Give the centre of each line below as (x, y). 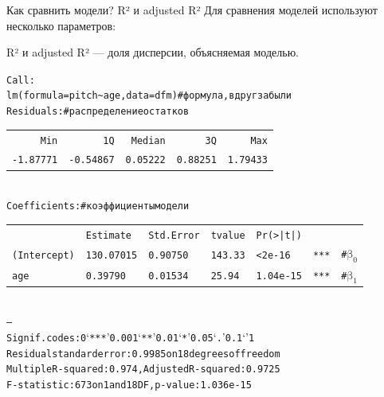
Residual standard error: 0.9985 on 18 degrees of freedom (143, 354)
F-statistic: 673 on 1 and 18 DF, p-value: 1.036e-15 (129, 385)
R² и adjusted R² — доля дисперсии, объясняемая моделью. (153, 52)
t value (228, 235)
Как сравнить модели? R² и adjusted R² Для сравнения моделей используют (192, 10)
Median (148, 140)
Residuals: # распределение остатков (98, 112)
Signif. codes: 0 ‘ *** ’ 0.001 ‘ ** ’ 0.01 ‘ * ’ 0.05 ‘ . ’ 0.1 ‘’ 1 (131, 337)
